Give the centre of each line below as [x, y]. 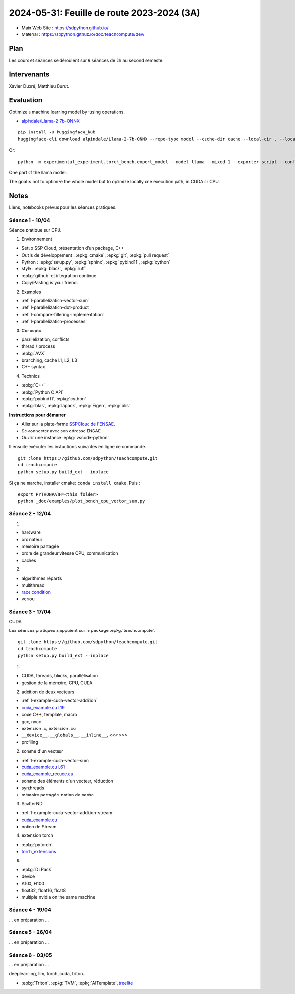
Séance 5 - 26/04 [30, 932]
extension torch [37, 835]
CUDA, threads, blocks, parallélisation [60, 676]
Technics [31, 376]
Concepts [31, 331]
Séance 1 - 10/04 [29, 220]
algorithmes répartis [42, 578]
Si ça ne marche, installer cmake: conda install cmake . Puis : [74, 483]
